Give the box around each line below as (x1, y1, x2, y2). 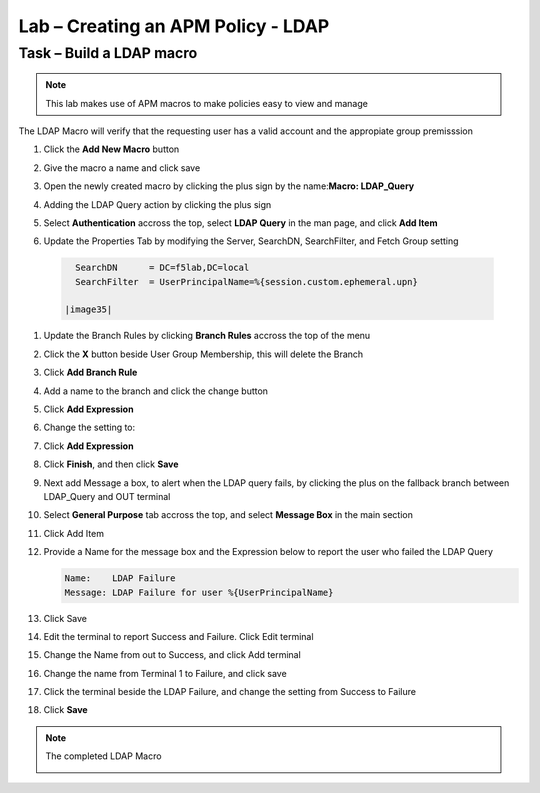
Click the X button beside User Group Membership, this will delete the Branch (43, 348, 364, 360)
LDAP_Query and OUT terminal (43, 490, 171, 502)
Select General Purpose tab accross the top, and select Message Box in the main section (43, 509, 414, 521)
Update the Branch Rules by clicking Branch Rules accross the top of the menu (43, 330, 371, 342)
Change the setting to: (43, 421, 136, 434)
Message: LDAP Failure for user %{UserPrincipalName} (64, 586, 334, 598)
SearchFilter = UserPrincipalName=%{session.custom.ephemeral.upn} (75, 276, 419, 287)
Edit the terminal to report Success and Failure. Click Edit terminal (43, 630, 314, 642)
